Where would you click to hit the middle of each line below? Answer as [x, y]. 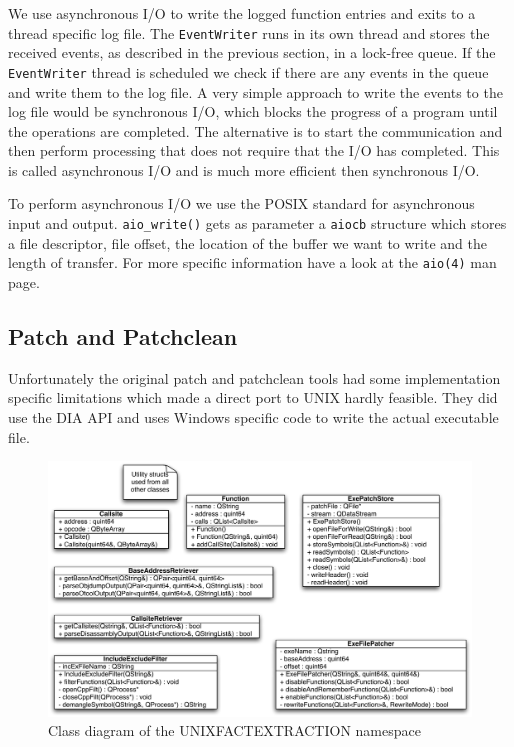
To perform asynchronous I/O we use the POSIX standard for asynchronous [241, 203]
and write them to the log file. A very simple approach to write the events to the [255, 91]
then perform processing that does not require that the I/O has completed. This [254, 150]
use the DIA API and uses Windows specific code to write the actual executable [253, 416]
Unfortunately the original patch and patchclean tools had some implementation [254, 377]
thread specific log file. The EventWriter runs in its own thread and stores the [249, 32]
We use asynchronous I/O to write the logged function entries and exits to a [242, 13]
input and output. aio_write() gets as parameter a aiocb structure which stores [257, 223]
